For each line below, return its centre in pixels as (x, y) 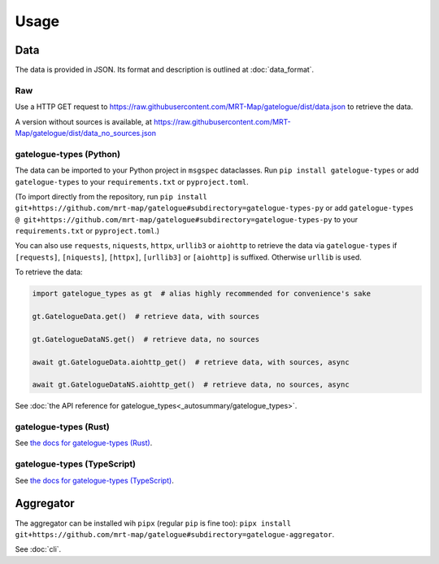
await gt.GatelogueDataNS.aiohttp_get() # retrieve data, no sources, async (191, 385)
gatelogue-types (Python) (68, 154)
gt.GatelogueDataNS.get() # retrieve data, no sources (146, 339)
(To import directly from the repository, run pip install (111, 196)
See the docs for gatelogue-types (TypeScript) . (94, 480)
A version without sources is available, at (83, 121)
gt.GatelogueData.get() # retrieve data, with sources (146, 317)
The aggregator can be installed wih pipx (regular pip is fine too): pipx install (153, 523)
